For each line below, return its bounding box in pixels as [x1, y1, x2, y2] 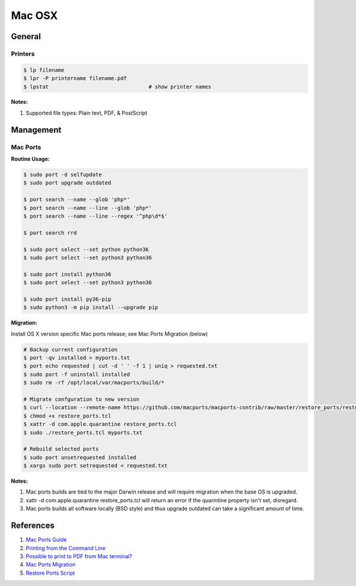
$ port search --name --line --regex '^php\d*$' [23, 212, 168, 219]
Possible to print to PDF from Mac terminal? [26, 552, 133, 560]
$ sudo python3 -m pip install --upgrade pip [23, 304, 158, 311]
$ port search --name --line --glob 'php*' [23, 205, 152, 211]
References [11, 521, 55, 531]
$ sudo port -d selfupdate [23, 171, 102, 178]
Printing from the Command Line [26, 544, 106, 552]
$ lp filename [23, 66, 65, 74]
